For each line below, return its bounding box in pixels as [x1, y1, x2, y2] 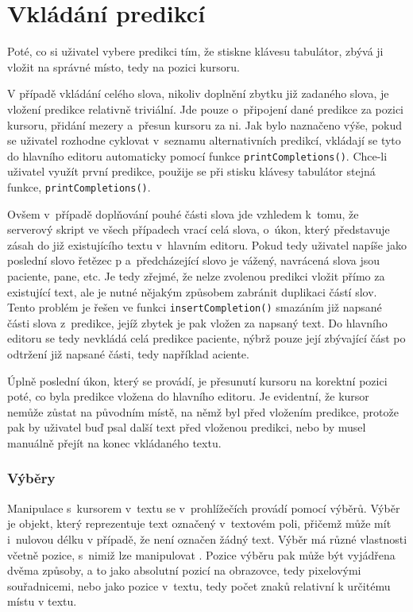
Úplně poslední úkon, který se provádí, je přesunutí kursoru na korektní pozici [7, 372, 388, 389]
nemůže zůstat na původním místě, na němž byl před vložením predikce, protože [7, 403, 399, 420]
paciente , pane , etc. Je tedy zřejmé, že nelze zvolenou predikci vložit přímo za [7, 267, 385, 284]
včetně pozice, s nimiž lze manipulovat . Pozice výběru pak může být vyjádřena [7, 546, 396, 563]
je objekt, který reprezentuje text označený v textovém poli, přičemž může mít [7, 515, 392, 532]
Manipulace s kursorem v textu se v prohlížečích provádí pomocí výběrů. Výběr [7, 499, 400, 516]
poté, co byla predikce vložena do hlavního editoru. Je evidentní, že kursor [7, 388, 369, 405]
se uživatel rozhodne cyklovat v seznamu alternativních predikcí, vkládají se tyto [7, 132, 401, 149]
